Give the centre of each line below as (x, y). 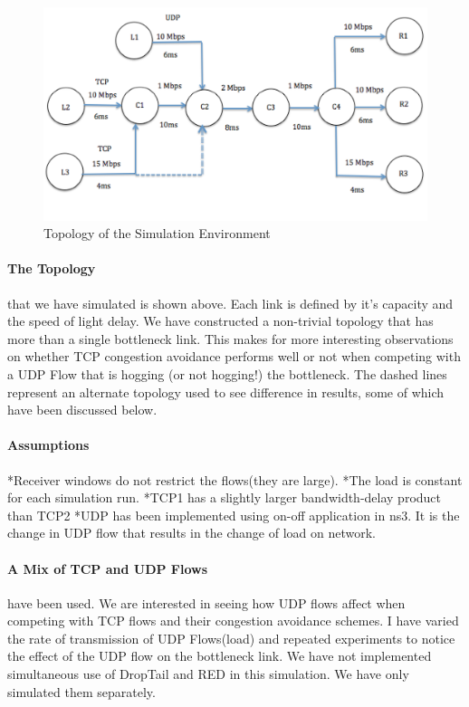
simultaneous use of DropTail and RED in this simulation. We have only (208, 674)
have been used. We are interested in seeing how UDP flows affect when (206, 602)
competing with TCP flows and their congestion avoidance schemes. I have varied (233, 621)
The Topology (52, 268)
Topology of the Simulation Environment (157, 233)
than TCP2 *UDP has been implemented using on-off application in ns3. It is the (234, 515)
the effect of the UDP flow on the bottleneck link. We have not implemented (220, 656)
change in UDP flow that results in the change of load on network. (192, 533)
